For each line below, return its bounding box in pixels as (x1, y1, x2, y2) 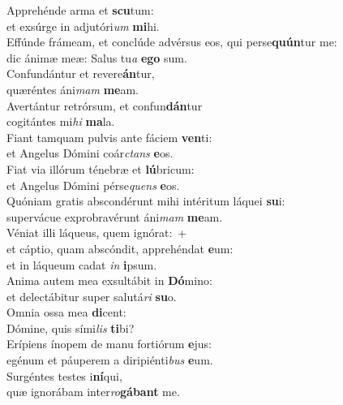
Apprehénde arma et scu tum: (6, 2, 154, 18)
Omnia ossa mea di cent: (6, 304, 126, 321)
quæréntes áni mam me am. (6, 80, 139, 97)
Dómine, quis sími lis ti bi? (6, 319, 135, 336)
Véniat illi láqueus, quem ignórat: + (6, 224, 187, 241)
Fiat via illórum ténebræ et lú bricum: (6, 160, 195, 177)
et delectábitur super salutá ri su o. (6, 287, 177, 304)
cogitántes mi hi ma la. (6, 113, 115, 130)
